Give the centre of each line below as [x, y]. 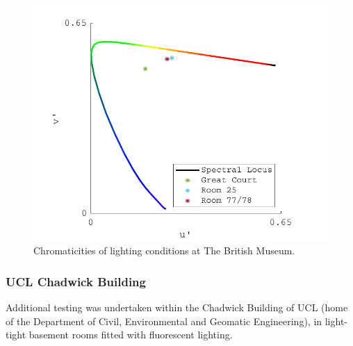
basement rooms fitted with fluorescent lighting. [131, 335]
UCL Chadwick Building [76, 281]
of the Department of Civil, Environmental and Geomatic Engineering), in [164, 321]
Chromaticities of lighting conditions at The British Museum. [164, 250]
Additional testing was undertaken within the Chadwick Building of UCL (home [177, 307]
